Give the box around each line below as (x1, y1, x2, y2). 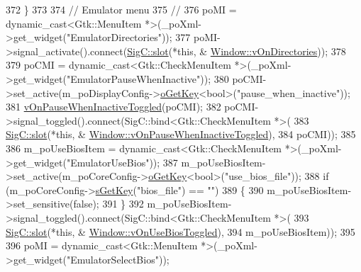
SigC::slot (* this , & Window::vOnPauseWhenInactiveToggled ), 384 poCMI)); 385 (6, 127, 356, 142)
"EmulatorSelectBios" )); (66, 251, 170, 266)
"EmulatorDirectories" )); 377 (66, 30, 191, 45)
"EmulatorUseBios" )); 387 (66, 154, 178, 169)
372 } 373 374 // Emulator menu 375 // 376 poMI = (6, 2, 237, 16)
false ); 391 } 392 (73, 196, 144, 211)
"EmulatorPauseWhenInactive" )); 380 (66, 71, 229, 86)
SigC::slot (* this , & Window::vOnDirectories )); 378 (127, 43, 346, 58)
